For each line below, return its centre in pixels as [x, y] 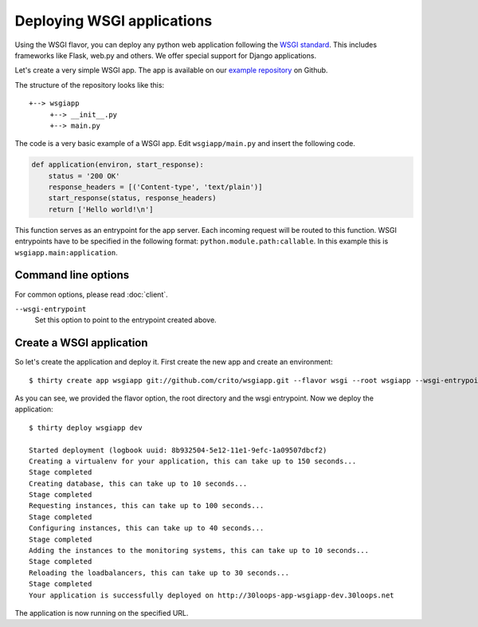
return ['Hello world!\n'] [101, 209]
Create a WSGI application [81, 343]
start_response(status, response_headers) [132, 198]
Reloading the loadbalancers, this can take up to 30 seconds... [159, 573]
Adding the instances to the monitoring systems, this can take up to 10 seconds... [199, 551]
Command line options [72, 275]
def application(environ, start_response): [118, 165]
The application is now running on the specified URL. [102, 613]
